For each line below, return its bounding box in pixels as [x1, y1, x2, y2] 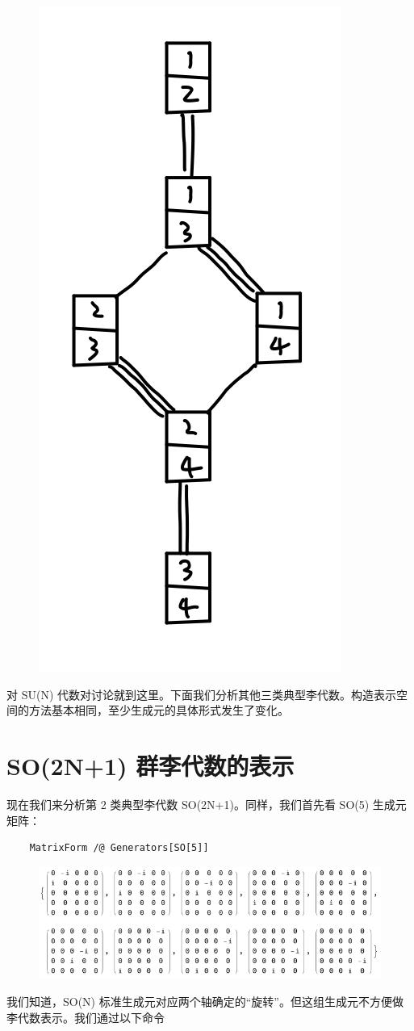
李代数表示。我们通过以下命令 [6, 1008, 165, 1025]
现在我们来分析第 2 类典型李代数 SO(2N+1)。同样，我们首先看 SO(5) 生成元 [6, 795, 407, 812]
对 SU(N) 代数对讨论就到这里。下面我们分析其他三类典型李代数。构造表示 [6, 685, 396, 702]
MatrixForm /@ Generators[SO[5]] [29, 842, 209, 854]
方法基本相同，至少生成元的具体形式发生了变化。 [28, 702, 289, 719]
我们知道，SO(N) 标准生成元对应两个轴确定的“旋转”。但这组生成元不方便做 [6, 993, 404, 1010]
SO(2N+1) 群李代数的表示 [6, 748, 295, 782]
